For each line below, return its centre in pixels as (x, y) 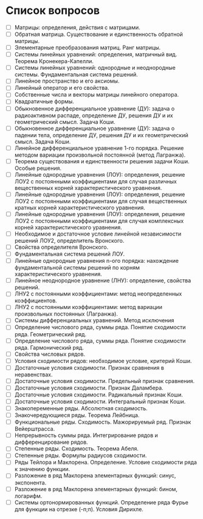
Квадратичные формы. (44, 101)
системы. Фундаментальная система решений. (76, 75)
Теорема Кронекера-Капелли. (54, 61)
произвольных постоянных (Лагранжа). (66, 314)
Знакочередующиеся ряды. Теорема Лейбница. (77, 415)
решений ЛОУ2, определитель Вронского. (69, 241)
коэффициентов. (36, 300)
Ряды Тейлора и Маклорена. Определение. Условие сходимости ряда (105, 463)
